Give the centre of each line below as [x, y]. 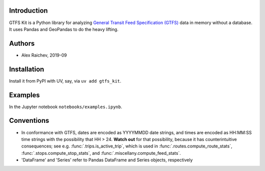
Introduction [28, 11]
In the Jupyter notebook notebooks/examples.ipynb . [66, 107]
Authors [22, 43]
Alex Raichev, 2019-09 [44, 55]
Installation [26, 69]
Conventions [29, 121]
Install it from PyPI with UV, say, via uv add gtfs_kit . [65, 81]
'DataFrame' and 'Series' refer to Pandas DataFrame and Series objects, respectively [107, 160]
